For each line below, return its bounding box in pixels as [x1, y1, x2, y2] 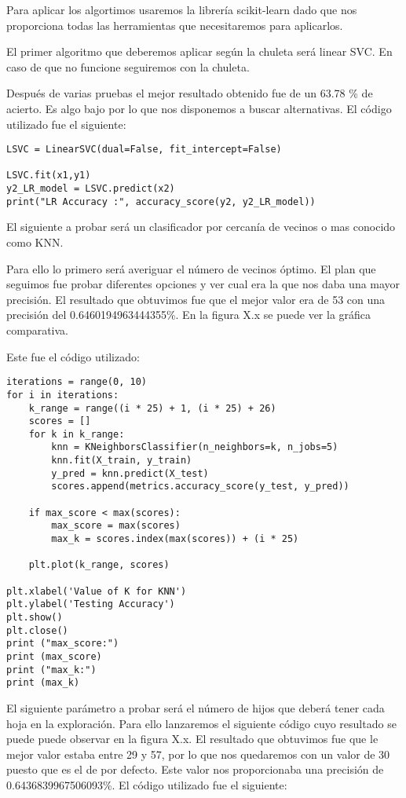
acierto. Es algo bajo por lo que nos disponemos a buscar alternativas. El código [6, 100, 392, 116]
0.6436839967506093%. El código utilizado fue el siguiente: [6, 776, 287, 793]
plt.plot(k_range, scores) [28, 559, 170, 571]
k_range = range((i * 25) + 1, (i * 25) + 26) [28, 402, 276, 414]
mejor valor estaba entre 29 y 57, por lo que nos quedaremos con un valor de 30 [6, 745, 390, 762]
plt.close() [6, 624, 68, 636]
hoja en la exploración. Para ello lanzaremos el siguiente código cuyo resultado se [6, 715, 397, 731]
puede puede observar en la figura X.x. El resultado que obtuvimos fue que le [6, 730, 379, 747]
